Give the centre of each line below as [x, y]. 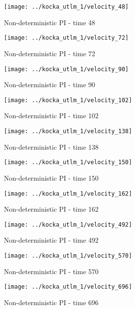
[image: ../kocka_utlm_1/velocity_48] [66, 7]
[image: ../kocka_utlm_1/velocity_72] [66, 38]
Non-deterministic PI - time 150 [51, 178]
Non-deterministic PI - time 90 [50, 85]
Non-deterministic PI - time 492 [51, 240]
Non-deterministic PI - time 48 [50, 22]
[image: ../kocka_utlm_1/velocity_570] [68, 256]
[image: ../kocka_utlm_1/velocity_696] [68, 287]
